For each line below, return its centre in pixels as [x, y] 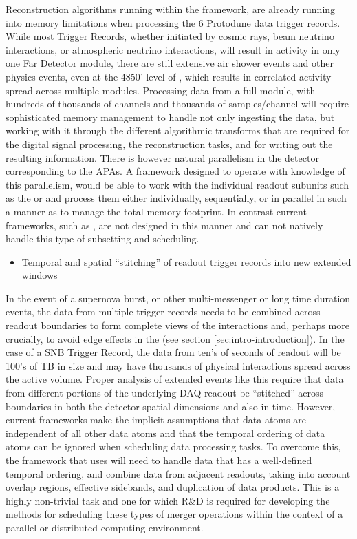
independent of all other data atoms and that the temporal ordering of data [165, 433]
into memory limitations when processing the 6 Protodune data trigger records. [173, 22]
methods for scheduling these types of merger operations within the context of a [174, 514]
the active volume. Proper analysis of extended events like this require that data [175, 379]
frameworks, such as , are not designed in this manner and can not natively [164, 225]
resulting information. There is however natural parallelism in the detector [162, 157]
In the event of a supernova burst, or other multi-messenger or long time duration [178, 298]
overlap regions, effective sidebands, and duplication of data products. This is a [173, 487]
